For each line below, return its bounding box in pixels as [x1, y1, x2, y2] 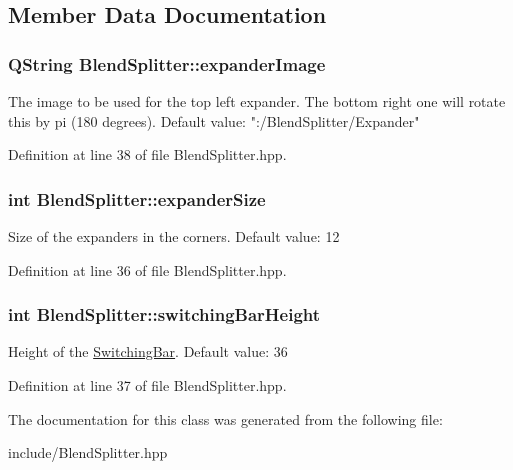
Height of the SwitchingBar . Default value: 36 [8, 341, 288, 362]
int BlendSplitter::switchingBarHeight [8, 302, 321, 327]
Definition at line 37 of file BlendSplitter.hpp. [8, 375, 287, 395]
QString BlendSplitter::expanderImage [8, 51, 326, 76]
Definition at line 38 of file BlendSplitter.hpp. [8, 144, 287, 165]
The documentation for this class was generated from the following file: [8, 408, 443, 429]
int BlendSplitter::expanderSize [8, 186, 266, 211]
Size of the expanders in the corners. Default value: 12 [8, 226, 340, 246]
